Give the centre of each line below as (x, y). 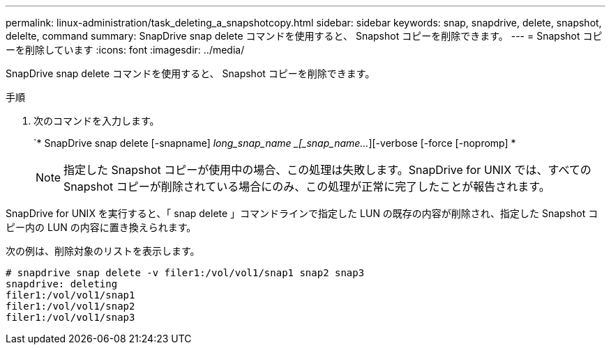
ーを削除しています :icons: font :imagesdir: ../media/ (125, 50)
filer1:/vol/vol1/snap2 (70, 306)
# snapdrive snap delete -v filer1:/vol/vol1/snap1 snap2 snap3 (185, 273)
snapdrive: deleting (62, 284)
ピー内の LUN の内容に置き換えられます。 (101, 227)
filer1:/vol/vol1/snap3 (70, 317)
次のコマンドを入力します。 (97, 121)
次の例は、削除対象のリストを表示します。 (103, 251)
